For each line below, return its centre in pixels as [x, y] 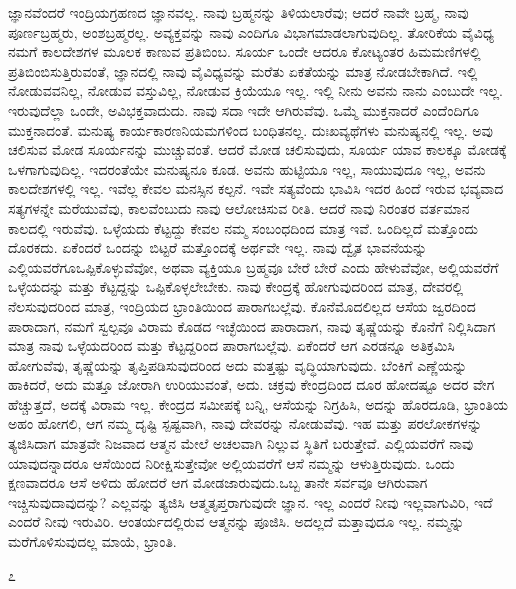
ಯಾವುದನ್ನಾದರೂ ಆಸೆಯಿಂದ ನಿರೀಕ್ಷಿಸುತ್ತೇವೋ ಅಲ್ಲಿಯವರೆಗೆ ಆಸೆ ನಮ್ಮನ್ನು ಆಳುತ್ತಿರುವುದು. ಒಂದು [231, 462]
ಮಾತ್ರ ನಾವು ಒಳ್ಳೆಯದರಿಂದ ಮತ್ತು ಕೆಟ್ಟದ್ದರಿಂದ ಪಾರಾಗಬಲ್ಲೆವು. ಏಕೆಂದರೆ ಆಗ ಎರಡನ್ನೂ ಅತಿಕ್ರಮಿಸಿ [231, 345]
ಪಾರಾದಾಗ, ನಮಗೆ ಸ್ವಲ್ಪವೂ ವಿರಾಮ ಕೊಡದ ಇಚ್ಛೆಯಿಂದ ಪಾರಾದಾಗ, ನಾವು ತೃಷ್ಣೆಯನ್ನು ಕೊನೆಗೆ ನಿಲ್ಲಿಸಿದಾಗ [252, 325]
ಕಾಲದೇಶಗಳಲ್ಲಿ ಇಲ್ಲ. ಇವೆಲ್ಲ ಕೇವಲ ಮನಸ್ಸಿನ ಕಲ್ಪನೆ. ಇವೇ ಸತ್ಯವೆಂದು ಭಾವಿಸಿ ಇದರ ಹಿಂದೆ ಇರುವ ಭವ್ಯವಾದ [256, 188]
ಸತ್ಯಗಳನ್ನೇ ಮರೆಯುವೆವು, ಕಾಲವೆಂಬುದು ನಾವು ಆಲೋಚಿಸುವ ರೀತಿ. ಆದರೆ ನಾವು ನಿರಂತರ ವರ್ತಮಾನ [239, 207]
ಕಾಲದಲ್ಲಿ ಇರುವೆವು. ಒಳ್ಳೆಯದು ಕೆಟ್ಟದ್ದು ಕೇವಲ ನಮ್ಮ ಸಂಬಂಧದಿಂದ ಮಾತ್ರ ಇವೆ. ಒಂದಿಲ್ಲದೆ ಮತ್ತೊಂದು [243, 227]
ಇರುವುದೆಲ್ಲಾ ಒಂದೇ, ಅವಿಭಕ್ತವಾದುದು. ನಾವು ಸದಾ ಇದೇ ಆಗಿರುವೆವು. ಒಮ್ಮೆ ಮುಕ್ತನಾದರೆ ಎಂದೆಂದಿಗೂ [243, 109]
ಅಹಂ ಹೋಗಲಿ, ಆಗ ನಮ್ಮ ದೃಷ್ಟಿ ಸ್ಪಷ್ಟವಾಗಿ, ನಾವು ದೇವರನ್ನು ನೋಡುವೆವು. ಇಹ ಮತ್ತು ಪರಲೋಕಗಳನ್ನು [245, 423]
